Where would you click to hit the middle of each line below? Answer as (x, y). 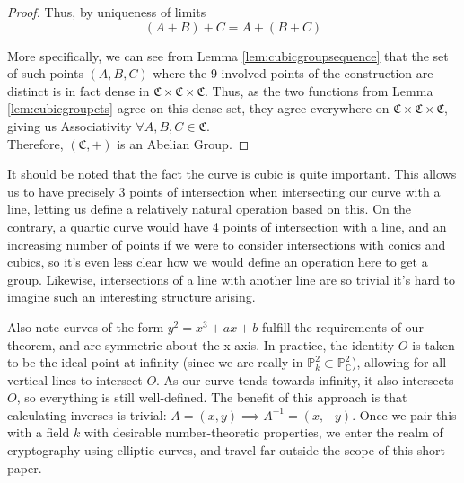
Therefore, (35, 143)
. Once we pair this (404, 414)
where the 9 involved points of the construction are (293, 73)
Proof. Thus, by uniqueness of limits (107, 12)
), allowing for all (399, 362)
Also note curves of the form (86, 326)
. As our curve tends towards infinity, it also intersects (305, 379)
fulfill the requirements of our (342, 326)
